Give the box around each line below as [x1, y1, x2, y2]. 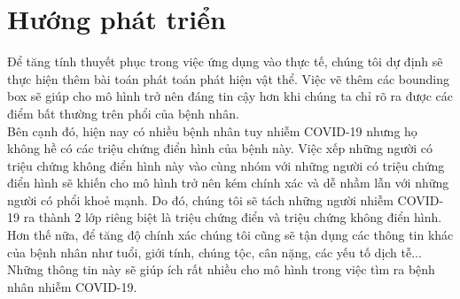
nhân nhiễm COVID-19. [7, 277, 137, 295]
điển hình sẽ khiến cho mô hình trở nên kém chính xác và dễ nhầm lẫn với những [7, 173, 449, 192]
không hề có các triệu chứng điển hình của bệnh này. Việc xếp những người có [7, 139, 433, 157]
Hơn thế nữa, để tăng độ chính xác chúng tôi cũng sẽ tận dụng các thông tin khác [7, 226, 454, 244]
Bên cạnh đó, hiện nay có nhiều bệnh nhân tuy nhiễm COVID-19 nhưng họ [7, 121, 417, 140]
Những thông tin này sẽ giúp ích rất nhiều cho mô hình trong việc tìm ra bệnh [7, 260, 435, 279]
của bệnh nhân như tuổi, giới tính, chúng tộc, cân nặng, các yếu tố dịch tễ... [7, 242, 422, 261]
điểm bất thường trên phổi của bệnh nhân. [7, 103, 239, 122]
